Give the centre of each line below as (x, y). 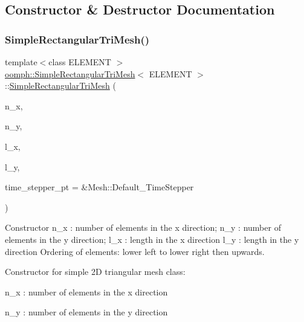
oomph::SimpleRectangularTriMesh (70, 73)
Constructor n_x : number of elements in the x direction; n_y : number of (143, 227)
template (21, 62)
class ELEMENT (80, 62)
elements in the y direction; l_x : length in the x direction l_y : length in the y (152, 239)
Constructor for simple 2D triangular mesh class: (95, 272)
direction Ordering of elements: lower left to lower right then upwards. (135, 251)
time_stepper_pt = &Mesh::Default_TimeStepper (99, 187)
